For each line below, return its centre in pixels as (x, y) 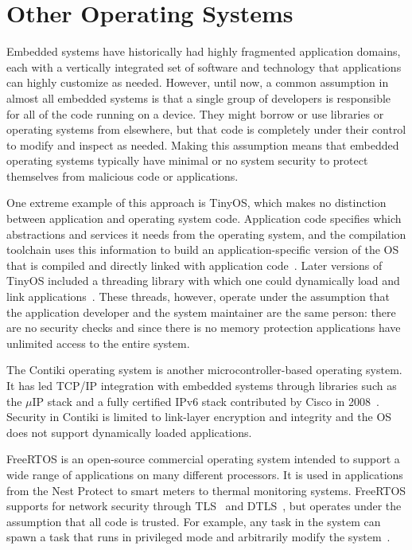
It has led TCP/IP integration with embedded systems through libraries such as (202, 385)
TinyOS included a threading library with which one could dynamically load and (203, 281)
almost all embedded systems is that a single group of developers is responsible (199, 98)
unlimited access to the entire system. (98, 343)
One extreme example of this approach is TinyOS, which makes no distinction (196, 203)
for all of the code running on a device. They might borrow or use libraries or (195, 113)
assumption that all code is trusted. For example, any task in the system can (194, 521)
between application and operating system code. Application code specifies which (204, 218)
